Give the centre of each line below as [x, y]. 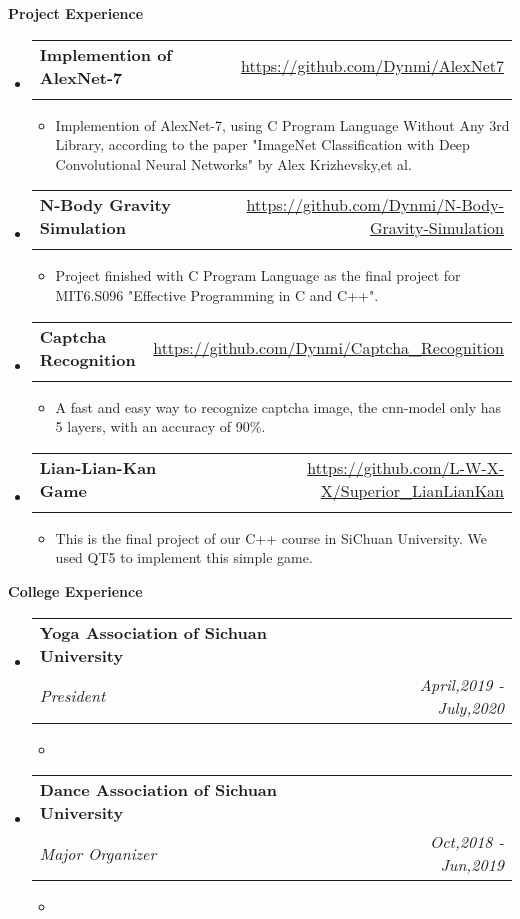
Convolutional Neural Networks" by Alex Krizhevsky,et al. [233, 163]
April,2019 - [461, 684]
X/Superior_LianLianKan [412, 490]
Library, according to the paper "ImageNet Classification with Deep [262, 144]
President [72, 696]
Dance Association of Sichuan [158, 790]
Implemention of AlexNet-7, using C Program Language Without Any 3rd [282, 124]
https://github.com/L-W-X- [405, 467]
